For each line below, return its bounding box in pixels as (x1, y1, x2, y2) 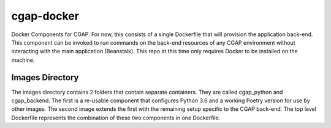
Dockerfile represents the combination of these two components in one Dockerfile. (11, 114, 221, 121)
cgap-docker (11, 9, 80, 23)
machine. (11, 56, 35, 64)
